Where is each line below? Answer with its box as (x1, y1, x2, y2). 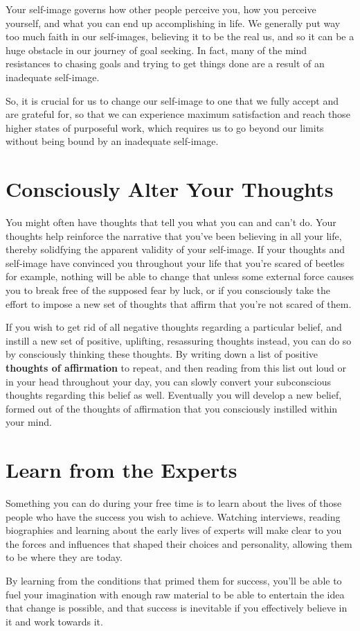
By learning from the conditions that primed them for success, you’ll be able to (6, 573, 342, 588)
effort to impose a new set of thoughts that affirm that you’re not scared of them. (6, 296, 352, 311)
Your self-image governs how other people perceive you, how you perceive (6, 2, 316, 16)
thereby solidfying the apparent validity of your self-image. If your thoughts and (6, 242, 345, 257)
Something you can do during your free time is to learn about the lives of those (6, 496, 342, 510)
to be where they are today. (6, 550, 123, 564)
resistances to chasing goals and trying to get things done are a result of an (6, 56, 325, 71)
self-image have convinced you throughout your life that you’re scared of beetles (6, 255, 345, 270)
